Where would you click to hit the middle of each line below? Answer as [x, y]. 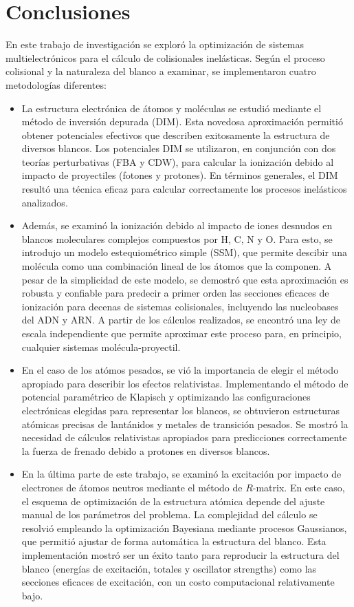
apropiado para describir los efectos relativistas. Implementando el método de [185, 383]
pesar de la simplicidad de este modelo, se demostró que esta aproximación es [185, 279]
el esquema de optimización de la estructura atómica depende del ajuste [173, 501]
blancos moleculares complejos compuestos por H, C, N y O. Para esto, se [177, 238]
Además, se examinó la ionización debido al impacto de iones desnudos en [177, 225]
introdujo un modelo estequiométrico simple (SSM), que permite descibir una [185, 252]
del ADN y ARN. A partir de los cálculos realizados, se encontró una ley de [181, 320]
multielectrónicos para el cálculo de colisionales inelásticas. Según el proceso [165, 57]
